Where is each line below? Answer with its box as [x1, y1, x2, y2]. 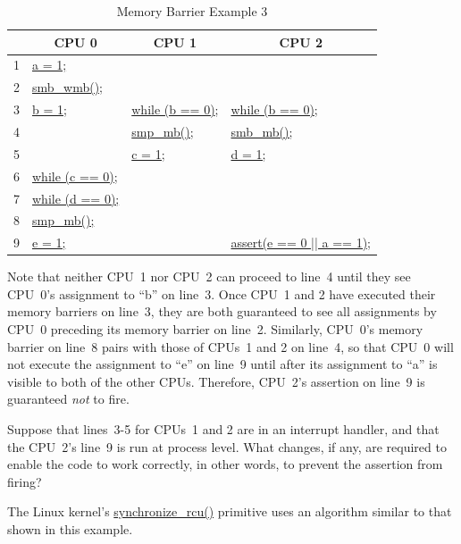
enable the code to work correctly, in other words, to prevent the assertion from [7, 455, 443, 473]
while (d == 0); [32, 188, 120, 207]
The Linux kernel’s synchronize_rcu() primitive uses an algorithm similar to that [7, 502, 452, 521]
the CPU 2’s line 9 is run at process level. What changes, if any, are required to [7, 437, 447, 456]
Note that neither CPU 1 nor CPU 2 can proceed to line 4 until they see [7, 267, 411, 286]
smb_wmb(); [32, 78, 104, 96]
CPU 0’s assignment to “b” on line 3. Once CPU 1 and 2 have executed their [7, 284, 436, 303]
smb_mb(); [230, 121, 293, 140]
